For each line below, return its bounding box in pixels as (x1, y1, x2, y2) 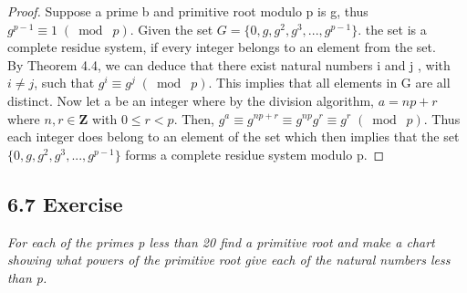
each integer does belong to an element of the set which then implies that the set (7, 127, 460, 146)
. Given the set (130, 19, 213, 38)
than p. (7, 267, 47, 287)
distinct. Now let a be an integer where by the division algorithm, (7, 90, 374, 110)
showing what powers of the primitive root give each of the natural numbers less (7, 250, 451, 269)
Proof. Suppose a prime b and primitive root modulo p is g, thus (7, 2, 368, 20)
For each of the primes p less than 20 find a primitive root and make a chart (7, 232, 435, 251)
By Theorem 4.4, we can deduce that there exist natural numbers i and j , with (7, 55, 451, 74)
